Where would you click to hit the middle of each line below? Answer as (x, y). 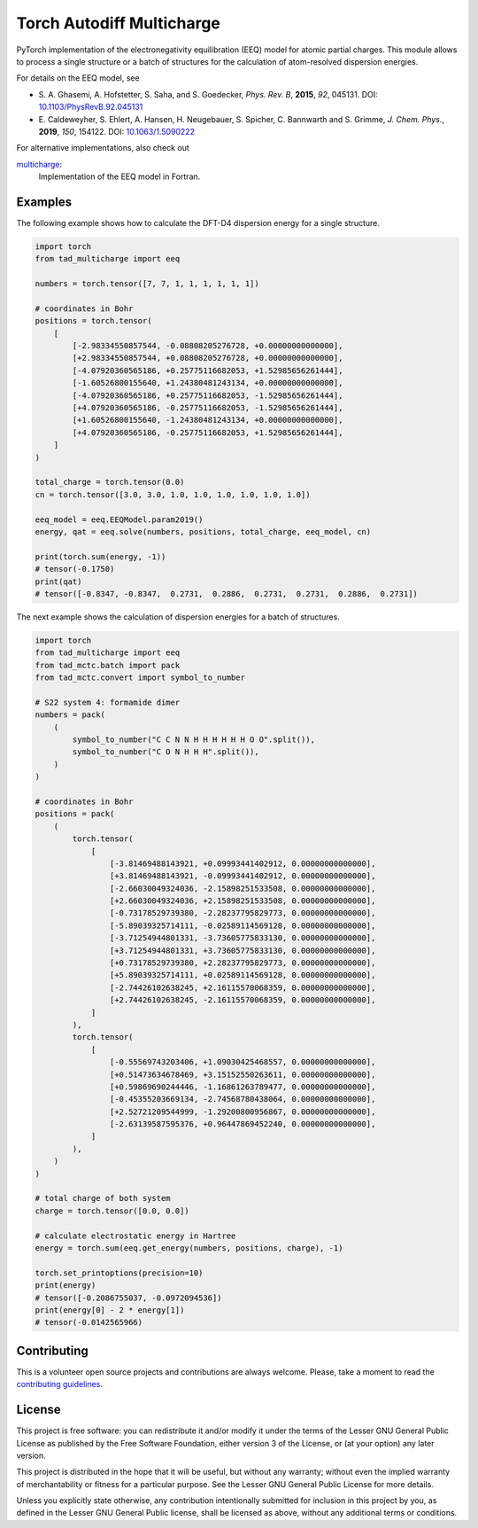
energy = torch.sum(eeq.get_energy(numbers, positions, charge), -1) (189, 1248)
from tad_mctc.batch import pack (108, 665)
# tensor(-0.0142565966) (89, 1322)
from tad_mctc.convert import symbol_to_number (140, 678)
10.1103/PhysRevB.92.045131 (91, 107)
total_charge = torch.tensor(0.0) (110, 482)
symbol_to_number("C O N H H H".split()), (166, 752)
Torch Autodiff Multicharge (119, 23)
